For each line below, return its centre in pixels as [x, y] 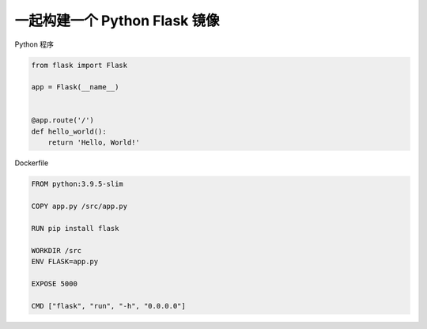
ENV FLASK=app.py [65, 261]
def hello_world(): [69, 131]
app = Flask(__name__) [75, 87]
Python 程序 [34, 44]
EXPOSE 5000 [55, 284]
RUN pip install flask [75, 228]
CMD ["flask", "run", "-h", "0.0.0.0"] [108, 306]
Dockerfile [32, 163]
